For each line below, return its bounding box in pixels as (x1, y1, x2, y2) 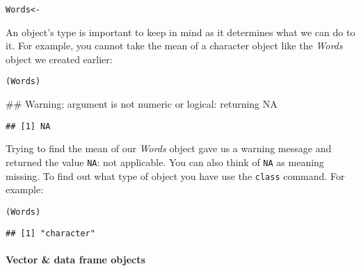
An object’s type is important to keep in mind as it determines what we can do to (6, 24, 355, 39)
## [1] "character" (6, 228, 95, 238)
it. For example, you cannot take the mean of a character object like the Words (6, 38, 343, 53)
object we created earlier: (6, 51, 113, 66)
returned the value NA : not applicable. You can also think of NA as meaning (6, 154, 324, 169)
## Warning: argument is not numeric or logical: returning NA (6, 97, 278, 111)
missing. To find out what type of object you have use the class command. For (6, 168, 345, 183)
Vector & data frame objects (6, 252, 145, 266)
